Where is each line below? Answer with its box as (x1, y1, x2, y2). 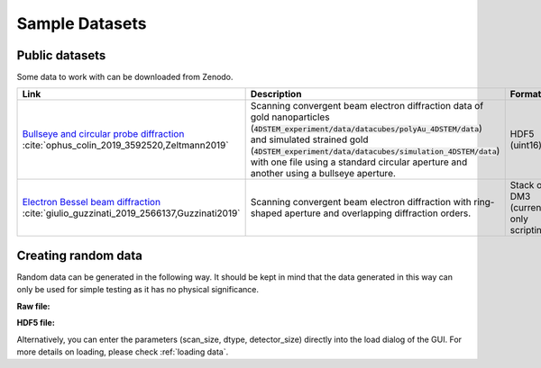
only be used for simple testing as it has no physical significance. (16, 284, 260, 295)
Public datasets (16, 48, 106, 63)
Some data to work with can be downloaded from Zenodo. (16, 72, 234, 83)
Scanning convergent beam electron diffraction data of (250, 100, 484, 112)
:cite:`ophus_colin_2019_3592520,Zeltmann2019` (22, 139, 229, 152)
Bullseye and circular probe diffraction (22, 128, 185, 140)
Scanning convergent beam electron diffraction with (250, 196, 472, 209)
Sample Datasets (16, 13, 147, 33)
